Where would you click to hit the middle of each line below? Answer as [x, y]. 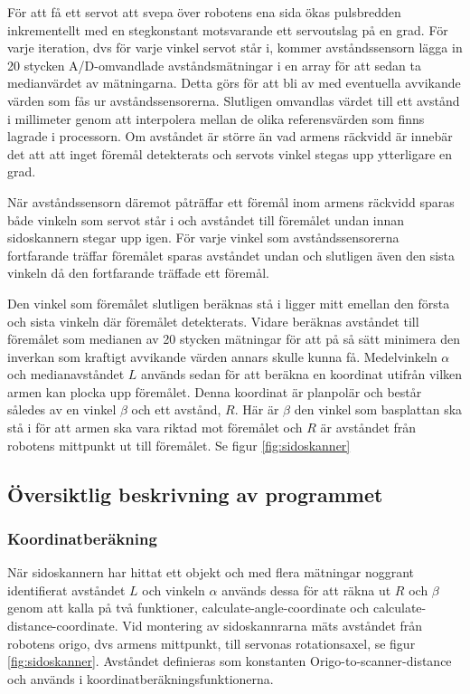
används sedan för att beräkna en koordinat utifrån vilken [302, 374]
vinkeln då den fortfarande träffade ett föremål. [138, 273]
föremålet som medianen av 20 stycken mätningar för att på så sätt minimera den [234, 339]
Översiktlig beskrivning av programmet [195, 494]
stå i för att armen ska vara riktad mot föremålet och [155, 428]
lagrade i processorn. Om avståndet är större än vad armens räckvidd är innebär [230, 136]
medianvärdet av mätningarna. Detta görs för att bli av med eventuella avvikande [234, 83]
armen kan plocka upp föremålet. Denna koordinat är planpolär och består [215, 391]
